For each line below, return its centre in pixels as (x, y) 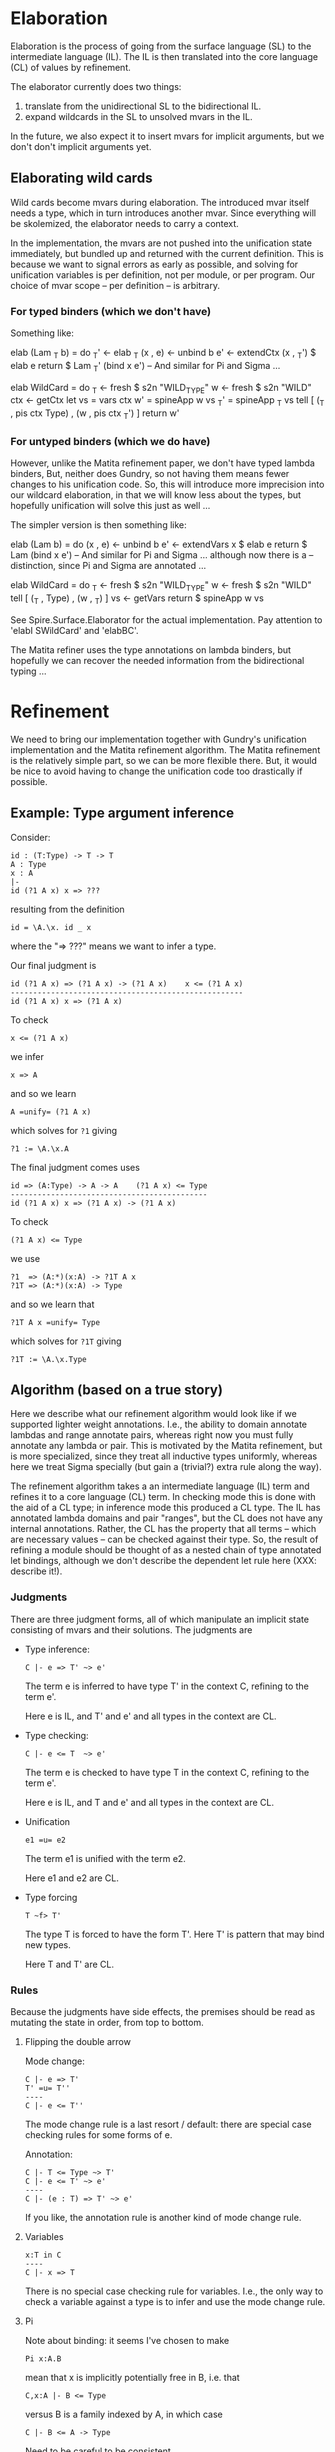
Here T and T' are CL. (69, 1964)
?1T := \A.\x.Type (48, 1359)
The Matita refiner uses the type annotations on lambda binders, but (151, 649)
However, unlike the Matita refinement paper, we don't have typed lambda (162, 463)
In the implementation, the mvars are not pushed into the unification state (161, 243)
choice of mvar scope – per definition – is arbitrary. (115, 285)
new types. (48, 1944)
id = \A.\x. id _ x (51, 927)
